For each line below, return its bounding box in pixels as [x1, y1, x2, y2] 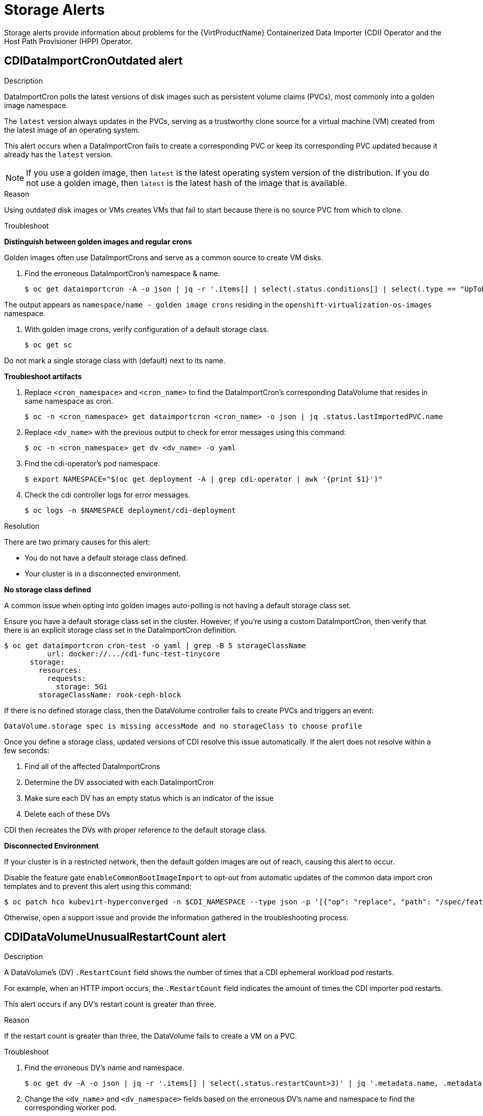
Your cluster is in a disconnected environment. [25, 569, 181, 578]
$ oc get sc [25, 340, 72, 349]
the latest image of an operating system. [4, 125, 140, 134]
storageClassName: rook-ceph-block [38, 690, 181, 699]
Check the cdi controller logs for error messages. [25, 490, 190, 499]
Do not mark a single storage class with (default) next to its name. [4, 356, 226, 365]
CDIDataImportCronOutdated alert [4, 54, 183, 68]
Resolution [4, 521, 40, 530]
